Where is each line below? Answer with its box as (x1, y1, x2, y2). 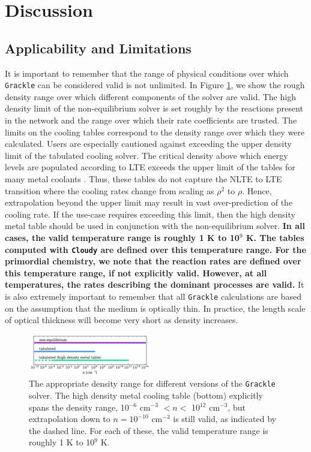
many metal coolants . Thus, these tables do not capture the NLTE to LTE (5, 172, 282, 185)
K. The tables (246, 231, 304, 243)
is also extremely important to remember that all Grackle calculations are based (5, 290, 301, 302)
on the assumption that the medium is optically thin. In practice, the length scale (5, 302, 306, 314)
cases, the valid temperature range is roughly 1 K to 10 (5, 231, 240, 243)
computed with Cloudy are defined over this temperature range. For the (5, 243, 306, 255)
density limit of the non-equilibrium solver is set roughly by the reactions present (5, 102, 303, 114)
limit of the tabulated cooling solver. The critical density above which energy (5, 149, 288, 161)
